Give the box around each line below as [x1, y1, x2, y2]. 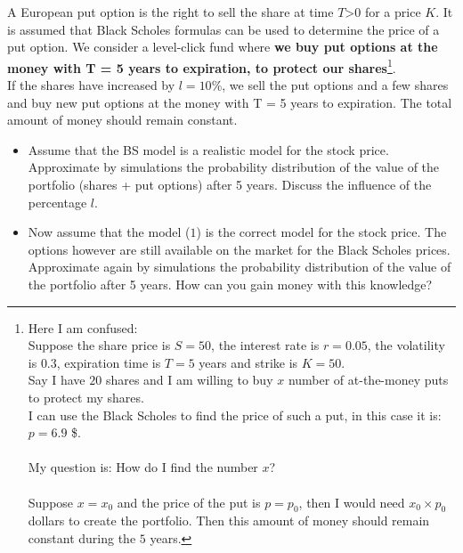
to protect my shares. [28, 387, 144, 406]
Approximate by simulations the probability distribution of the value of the [28, 158, 440, 176]
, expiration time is [56, 353, 161, 371]
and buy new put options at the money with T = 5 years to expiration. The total [7, 93, 452, 111]
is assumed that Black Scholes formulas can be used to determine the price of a [7, 20, 440, 38]
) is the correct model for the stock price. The [196, 223, 447, 241]
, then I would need [298, 492, 405, 511]
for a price [364, 3, 421, 20]
